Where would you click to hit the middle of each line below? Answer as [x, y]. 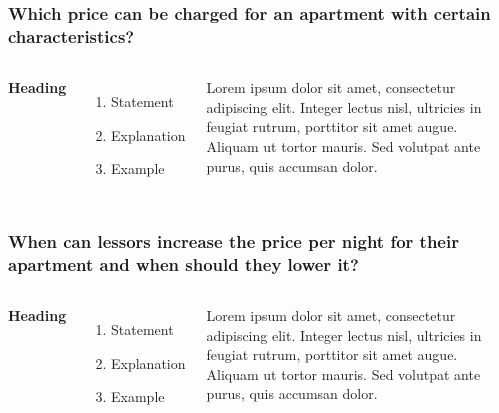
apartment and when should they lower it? [183, 263]
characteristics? [71, 35]
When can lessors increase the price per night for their [233, 240]
